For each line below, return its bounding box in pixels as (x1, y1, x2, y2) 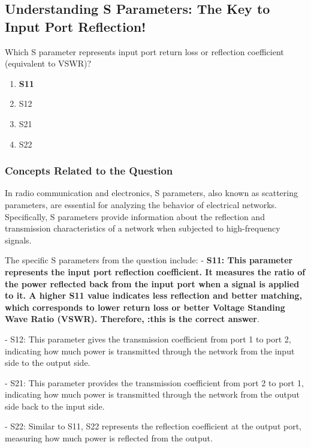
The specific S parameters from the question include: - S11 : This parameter (5, 254, 293, 266)
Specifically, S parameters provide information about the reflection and (5, 210, 265, 223)
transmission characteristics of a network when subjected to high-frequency (5, 222, 280, 234)
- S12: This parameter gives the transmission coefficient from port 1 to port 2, (5, 332, 291, 345)
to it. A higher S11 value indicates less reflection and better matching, (5, 289, 302, 302)
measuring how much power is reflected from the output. (5, 432, 213, 444)
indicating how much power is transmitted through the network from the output (5, 388, 300, 401)
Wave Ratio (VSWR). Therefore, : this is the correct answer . (5, 312, 259, 325)
